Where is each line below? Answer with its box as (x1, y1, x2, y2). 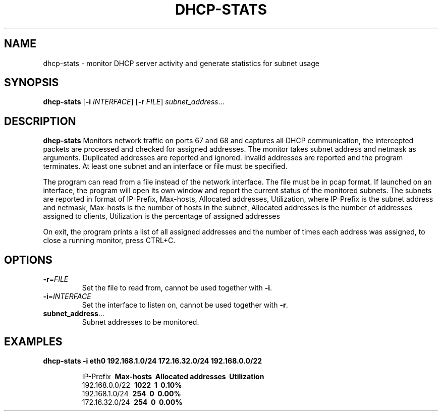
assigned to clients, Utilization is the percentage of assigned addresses (43, 212, 280, 221)
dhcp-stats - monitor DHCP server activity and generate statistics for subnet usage (43, 58, 319, 68)
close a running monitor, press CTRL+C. (43, 236, 176, 245)
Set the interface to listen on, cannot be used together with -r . (82, 301, 288, 310)
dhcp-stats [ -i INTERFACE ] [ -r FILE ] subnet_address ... (43, 97, 225, 106)
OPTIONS (4, 253, 52, 266)
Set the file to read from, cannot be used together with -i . (82, 283, 272, 292)
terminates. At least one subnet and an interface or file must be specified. (43, 162, 288, 171)
